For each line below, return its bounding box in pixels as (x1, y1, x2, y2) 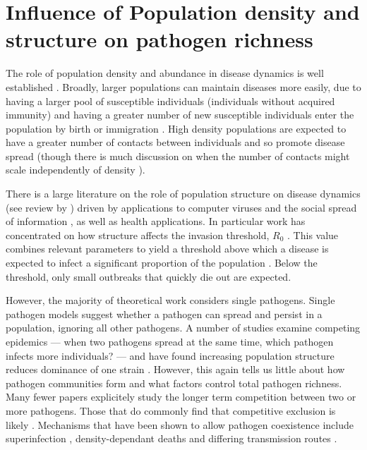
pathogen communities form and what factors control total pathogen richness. (6, 375, 342, 390)
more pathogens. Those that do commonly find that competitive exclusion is (6, 403, 336, 418)
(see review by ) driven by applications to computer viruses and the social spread (6, 200, 357, 214)
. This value (287, 227, 339, 242)
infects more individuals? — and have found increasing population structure (6, 348, 335, 363)
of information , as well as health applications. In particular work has (6, 214, 306, 229)
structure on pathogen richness (6, 25, 313, 54)
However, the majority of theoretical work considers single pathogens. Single (6, 293, 335, 308)
